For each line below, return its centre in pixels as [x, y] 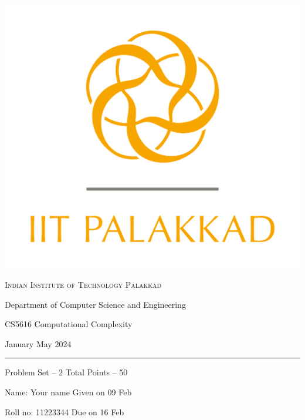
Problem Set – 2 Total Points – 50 [66, 372]
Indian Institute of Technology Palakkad [83, 284]
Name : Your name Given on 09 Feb [68, 392]
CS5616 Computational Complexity [69, 324]
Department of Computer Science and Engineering [95, 304]
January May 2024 [38, 343]
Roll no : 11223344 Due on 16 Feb [65, 411]
